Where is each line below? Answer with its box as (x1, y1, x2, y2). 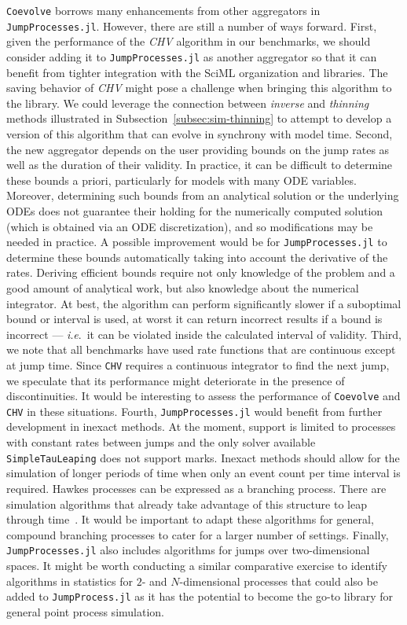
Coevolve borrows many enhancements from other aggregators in (6, 2, 321, 18)
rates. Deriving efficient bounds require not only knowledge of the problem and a (6, 264, 395, 281)
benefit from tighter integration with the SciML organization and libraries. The (6, 64, 388, 80)
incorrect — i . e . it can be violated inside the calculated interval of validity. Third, (6, 325, 401, 342)
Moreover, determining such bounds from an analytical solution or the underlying (6, 187, 399, 204)
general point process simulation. (6, 603, 164, 619)
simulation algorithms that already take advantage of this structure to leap (6, 495, 367, 512)
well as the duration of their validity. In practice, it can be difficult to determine (6, 156, 393, 173)
